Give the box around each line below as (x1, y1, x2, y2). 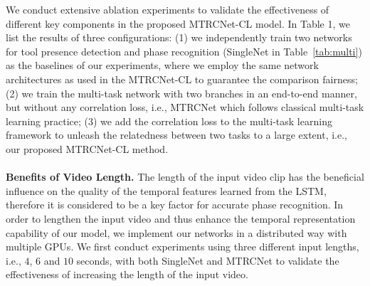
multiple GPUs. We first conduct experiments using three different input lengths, (6, 239, 359, 254)
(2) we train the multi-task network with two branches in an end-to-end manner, (6, 85, 357, 100)
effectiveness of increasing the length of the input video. (6, 267, 248, 282)
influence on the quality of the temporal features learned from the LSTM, (6, 183, 327, 198)
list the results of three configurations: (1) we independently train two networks (6, 30, 352, 45)
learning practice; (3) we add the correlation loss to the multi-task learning (6, 113, 332, 128)
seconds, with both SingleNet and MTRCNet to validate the (76, 253, 339, 268)
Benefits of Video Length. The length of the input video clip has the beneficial (6, 169, 364, 184)
